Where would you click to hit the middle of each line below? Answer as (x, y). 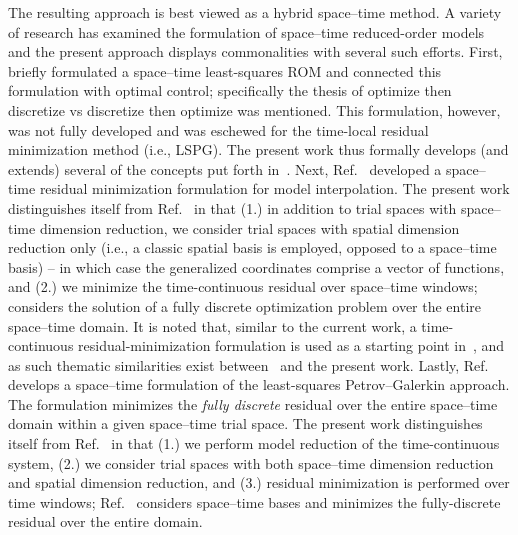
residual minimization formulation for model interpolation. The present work (274, 188)
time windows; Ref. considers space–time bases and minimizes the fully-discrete (254, 501)
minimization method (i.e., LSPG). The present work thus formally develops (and (258, 149)
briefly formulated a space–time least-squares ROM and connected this (225, 70)
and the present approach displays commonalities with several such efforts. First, (255, 51)
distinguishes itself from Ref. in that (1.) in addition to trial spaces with (232, 207)
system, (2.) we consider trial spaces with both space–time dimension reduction (251, 462)
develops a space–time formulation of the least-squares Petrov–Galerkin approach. (259, 384)
